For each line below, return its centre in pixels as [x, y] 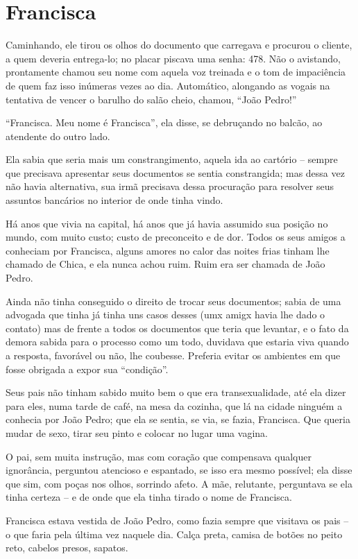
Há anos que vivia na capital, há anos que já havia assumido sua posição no [167, 223]
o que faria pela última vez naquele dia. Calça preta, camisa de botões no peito [174, 534]
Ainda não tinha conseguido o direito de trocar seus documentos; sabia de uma [173, 301]
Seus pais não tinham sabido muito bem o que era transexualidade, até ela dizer [176, 392]
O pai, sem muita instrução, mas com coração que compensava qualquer [159, 456]
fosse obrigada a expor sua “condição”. [87, 369]
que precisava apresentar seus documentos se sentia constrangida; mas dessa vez [175, 172]
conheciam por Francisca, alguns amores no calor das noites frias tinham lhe [168, 250]
